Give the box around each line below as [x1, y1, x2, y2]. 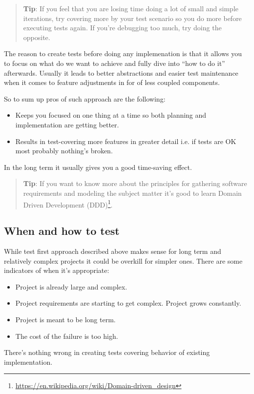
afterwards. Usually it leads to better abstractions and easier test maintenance [4, 67, 238, 78]
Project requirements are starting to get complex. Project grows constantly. [15, 298, 241, 308]
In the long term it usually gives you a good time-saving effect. [4, 162, 192, 172]
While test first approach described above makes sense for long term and [4, 246, 221, 256]
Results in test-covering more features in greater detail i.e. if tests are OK [15, 136, 236, 146]
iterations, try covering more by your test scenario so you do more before [23, 13, 242, 23]
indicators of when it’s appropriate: [4, 265, 109, 275]
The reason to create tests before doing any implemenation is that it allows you [4, 48, 242, 59]
